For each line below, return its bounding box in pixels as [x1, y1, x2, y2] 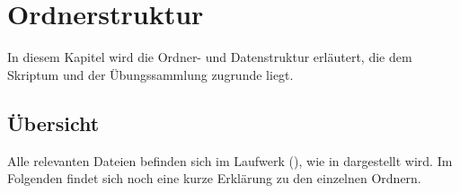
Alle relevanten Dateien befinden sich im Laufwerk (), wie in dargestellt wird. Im [7, 151, 453, 170]
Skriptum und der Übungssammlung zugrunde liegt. [7, 65, 294, 83]
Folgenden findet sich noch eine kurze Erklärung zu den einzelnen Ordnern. [7, 169, 421, 188]
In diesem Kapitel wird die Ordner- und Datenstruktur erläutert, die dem [7, 48, 412, 66]
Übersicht [7, 109, 100, 136]
